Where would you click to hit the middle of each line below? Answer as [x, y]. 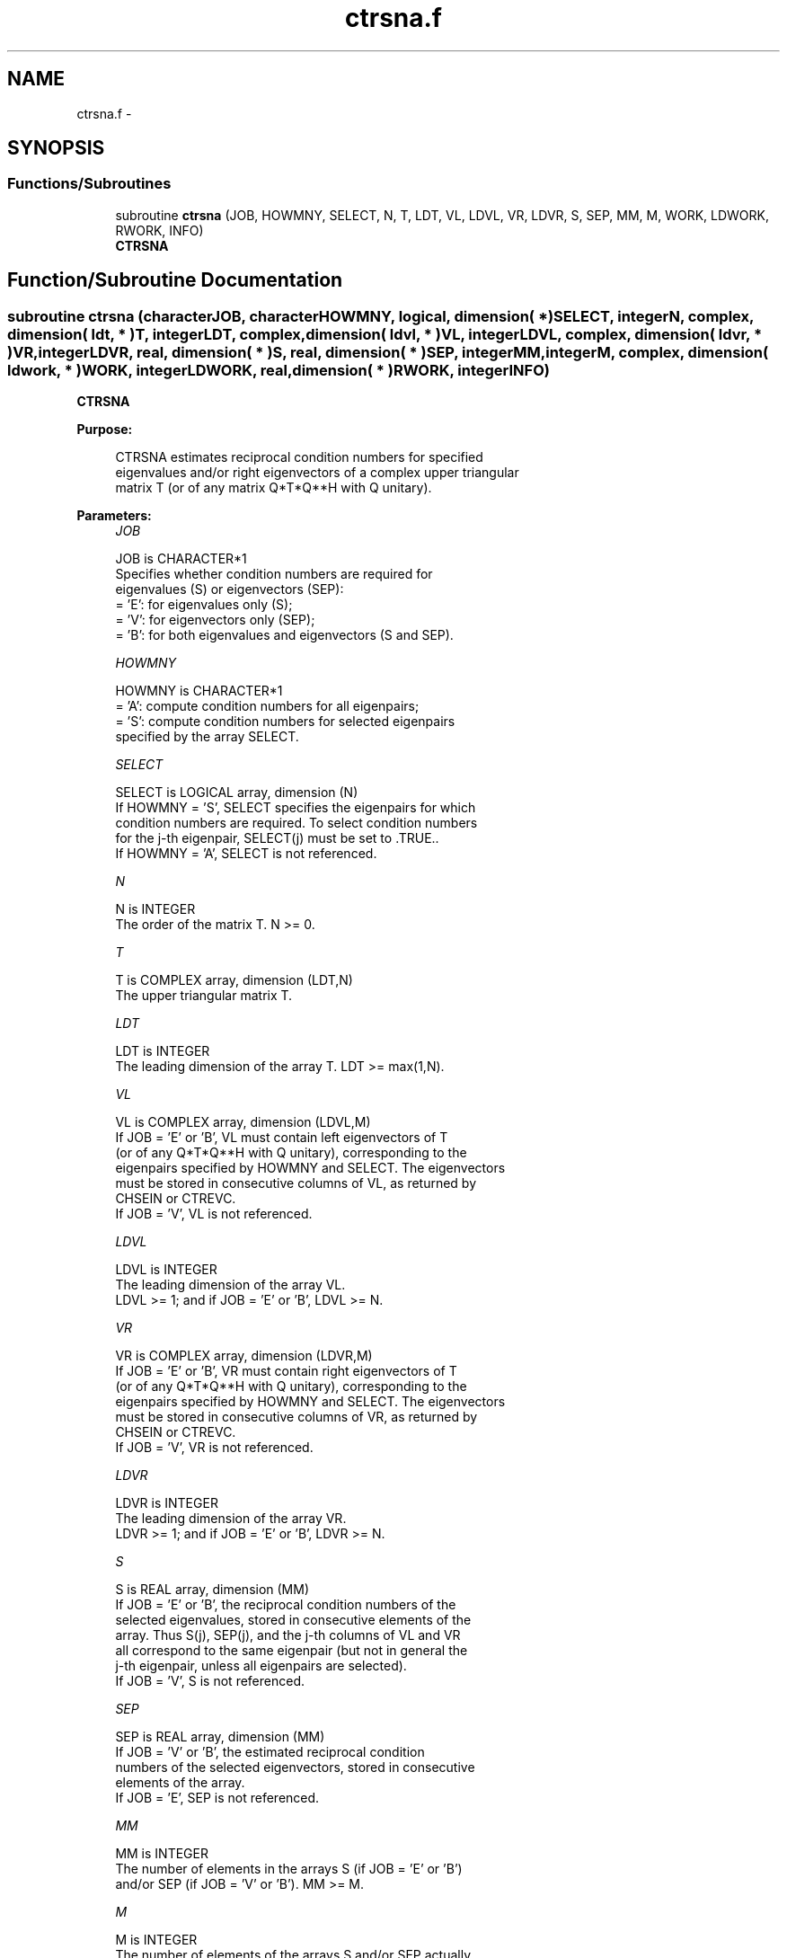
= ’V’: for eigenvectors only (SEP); [215, 620]
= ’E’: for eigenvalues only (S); [204, 605]
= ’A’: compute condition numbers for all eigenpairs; [267, 706]
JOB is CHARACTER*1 [181, 559]
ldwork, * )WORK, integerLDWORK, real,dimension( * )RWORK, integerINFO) [279, 370]
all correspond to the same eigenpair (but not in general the [292, 1651]
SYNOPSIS [56, 148]
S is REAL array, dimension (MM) [212, 1590]
